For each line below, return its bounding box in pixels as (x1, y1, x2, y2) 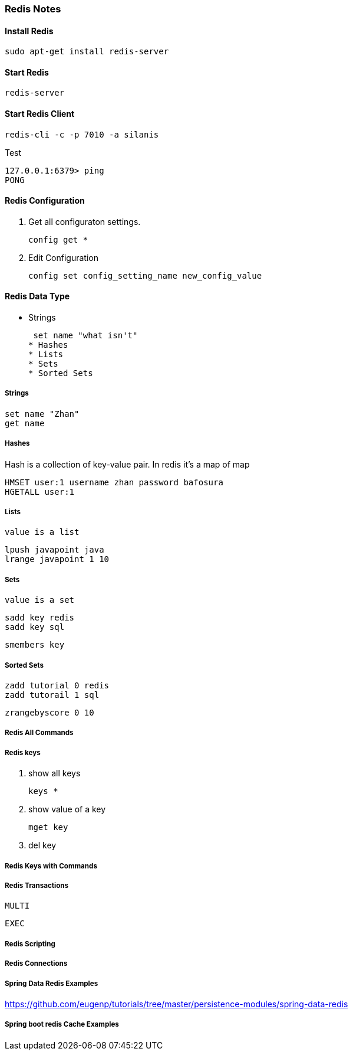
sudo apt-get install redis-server (5, 47, 169, 57)
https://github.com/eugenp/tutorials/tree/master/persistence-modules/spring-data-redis (5, 998, 348, 1009)
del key (28, 840, 57, 851)
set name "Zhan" (5, 409, 80, 419)
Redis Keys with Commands (5, 861, 97, 870)
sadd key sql (5, 622, 65, 632)
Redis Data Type (5, 291, 70, 302)
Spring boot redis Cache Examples (5, 1020, 119, 1029)
